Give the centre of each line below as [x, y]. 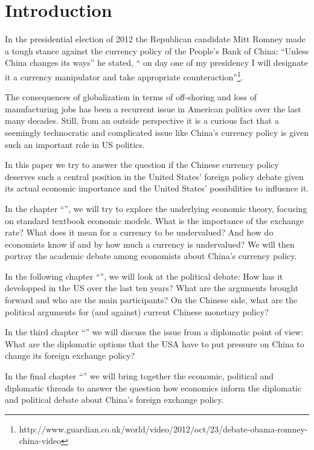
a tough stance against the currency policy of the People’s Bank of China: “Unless [157, 50]
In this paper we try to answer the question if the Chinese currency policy [142, 165]
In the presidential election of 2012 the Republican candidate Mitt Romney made [155, 39]
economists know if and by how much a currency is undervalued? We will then [150, 244]
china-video [40, 441]
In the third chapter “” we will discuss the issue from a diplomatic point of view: [154, 332]
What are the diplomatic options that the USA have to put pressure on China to [155, 343]
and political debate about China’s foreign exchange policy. [114, 400]
